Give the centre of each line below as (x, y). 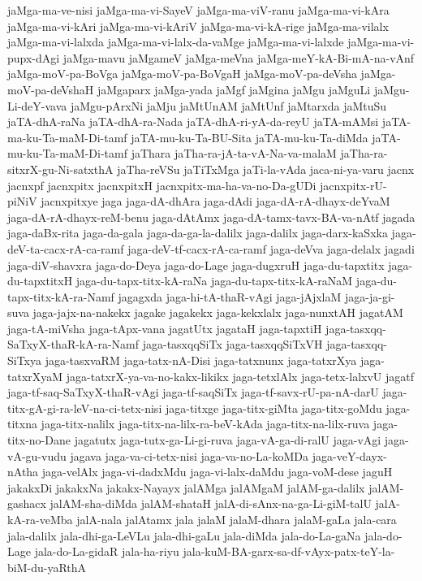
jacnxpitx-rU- (353, 185)
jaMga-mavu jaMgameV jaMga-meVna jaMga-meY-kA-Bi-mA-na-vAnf (239, 57)
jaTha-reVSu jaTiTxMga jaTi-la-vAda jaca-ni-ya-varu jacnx (266, 169)
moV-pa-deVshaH (51, 89)
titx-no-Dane (39, 440)
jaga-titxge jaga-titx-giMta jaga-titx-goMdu (273, 408)
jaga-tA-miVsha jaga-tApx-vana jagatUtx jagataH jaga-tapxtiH (165, 328)
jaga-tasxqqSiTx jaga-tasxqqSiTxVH (233, 344)
